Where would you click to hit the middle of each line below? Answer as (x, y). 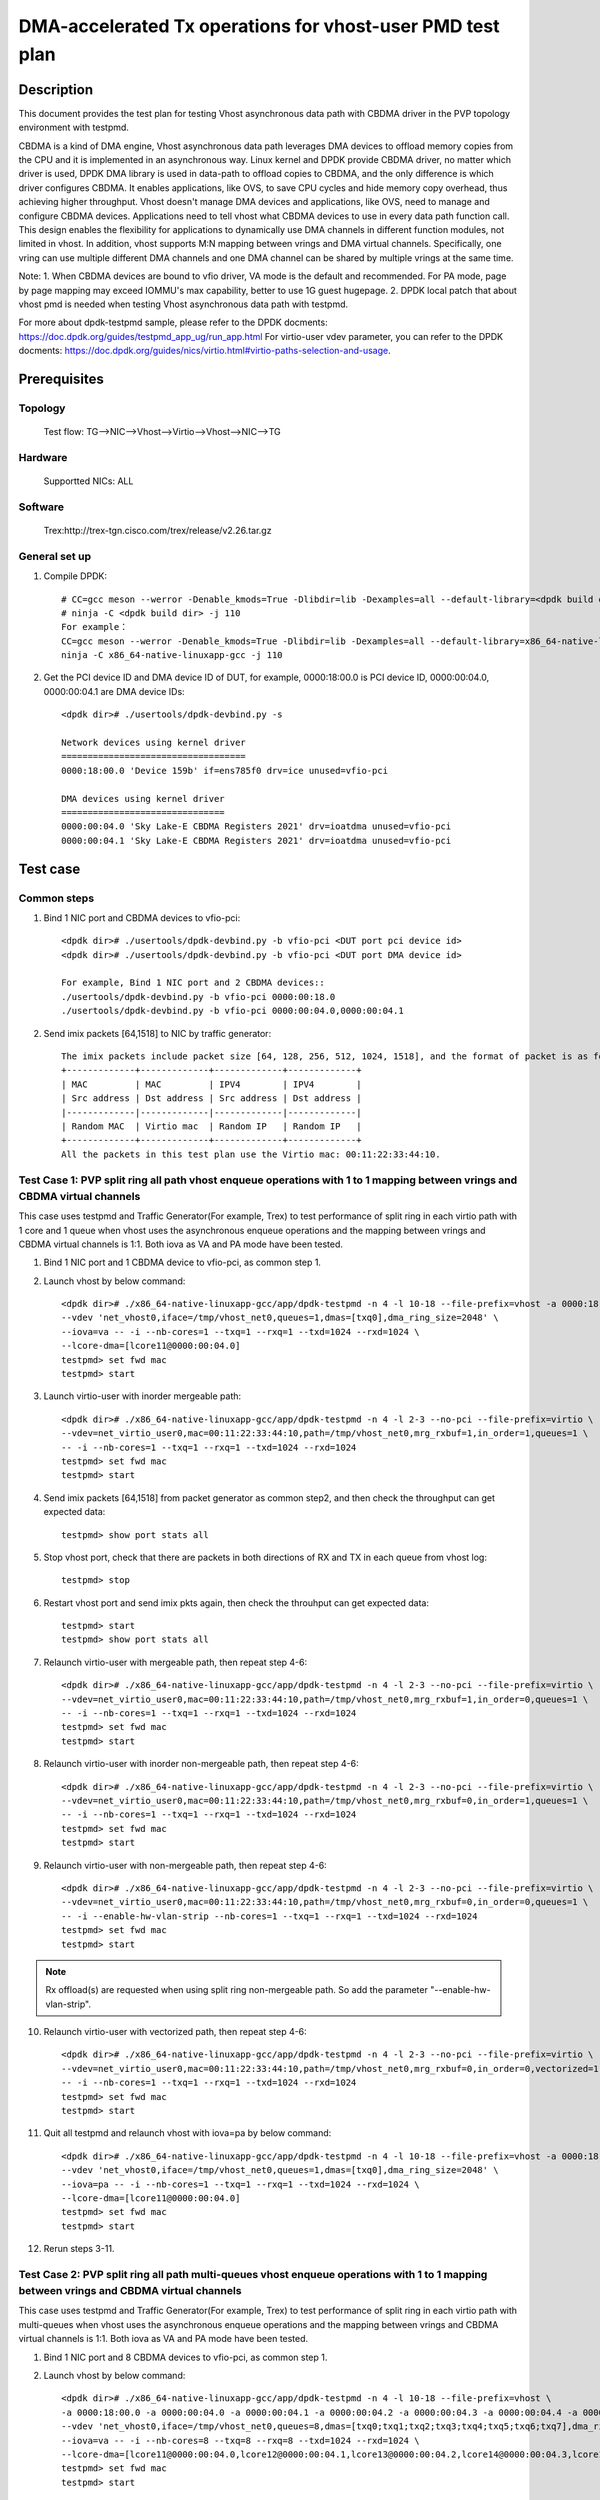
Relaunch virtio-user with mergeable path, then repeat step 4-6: (175, 1662)
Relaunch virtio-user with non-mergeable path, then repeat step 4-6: (185, 1865)
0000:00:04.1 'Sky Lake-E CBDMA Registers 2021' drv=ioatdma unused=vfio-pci (256, 840)
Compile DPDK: (75, 576)
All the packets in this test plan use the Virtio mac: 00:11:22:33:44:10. (251, 1154)
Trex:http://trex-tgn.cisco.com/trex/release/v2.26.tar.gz (157, 530)
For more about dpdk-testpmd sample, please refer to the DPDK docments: (173, 322)
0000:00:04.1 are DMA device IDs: (114, 691)
